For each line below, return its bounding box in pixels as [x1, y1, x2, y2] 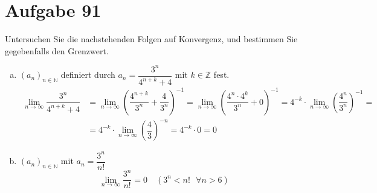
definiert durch [60, 68, 115, 81]
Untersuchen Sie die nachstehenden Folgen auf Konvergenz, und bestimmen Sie [5, 33, 298, 45]
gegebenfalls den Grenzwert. [5, 44, 109, 57]
